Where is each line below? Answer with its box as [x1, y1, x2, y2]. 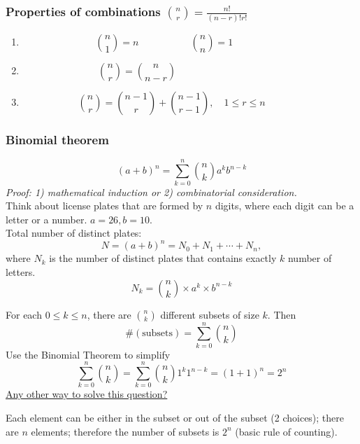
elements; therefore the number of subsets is [31, 424, 219, 438]
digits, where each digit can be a [215, 198, 354, 213]
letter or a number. [6, 211, 87, 226]
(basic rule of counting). [235, 424, 338, 438]
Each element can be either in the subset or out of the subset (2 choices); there [6, 410, 345, 425]
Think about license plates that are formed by [6, 198, 203, 213]
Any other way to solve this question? [6, 387, 168, 401]
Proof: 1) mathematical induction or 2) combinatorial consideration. [6, 184, 297, 199]
